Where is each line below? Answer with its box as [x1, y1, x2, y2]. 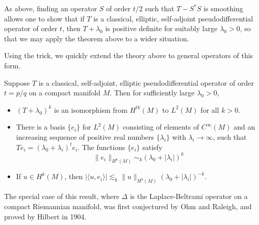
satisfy [142, 141, 163, 152]
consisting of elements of [123, 121, 199, 132]
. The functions [77, 141, 125, 152]
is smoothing [203, 3, 243, 13]
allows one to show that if [4, 13, 85, 23]
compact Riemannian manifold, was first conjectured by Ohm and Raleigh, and [4, 201, 252, 211]
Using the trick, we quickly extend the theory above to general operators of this [4, 50, 253, 61]
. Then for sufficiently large [110, 87, 195, 98]
